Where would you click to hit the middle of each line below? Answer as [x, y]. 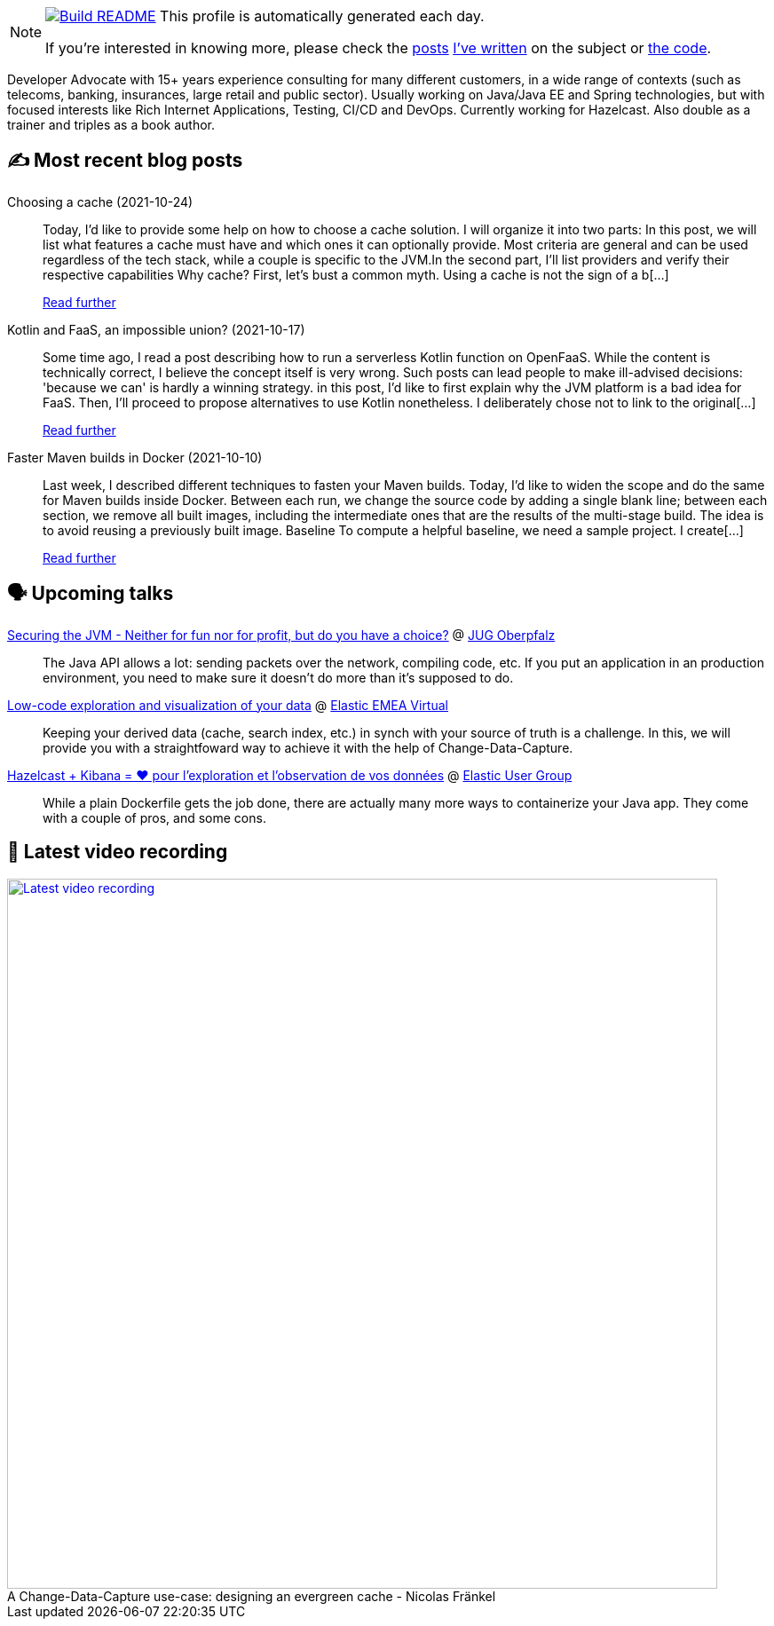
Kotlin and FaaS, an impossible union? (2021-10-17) [156, 329]
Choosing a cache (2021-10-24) [100, 201]
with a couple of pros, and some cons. [154, 817]
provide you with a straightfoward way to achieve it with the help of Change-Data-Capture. [308, 747]
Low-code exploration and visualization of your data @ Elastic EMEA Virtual [228, 705]
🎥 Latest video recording [118, 852]
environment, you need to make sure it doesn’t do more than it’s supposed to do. [278, 677]
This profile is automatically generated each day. [322, 16]
